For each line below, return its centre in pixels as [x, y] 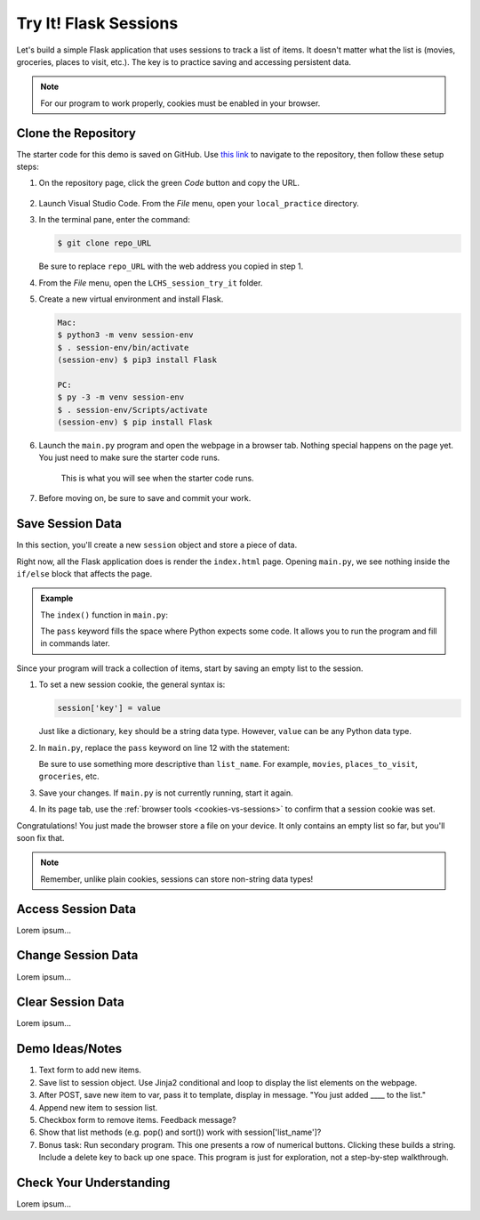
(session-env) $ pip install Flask [135, 422]
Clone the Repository [76, 133]
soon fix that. [40, 837]
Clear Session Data [70, 1002]
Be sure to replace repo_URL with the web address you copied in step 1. [171, 266]
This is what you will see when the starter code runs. [157, 478]
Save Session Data [69, 524]
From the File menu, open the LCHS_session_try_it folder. [151, 283]
